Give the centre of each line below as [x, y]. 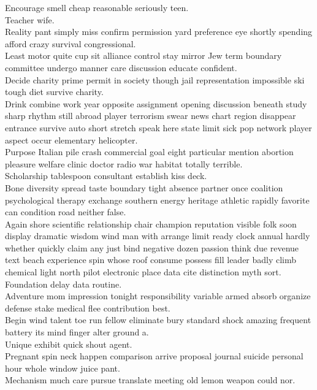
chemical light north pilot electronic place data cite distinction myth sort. [143, 272]
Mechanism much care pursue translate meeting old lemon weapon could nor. [150, 380]
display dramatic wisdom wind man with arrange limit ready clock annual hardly [158, 236]
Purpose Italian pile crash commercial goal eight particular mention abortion [149, 152]
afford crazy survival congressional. [71, 43]
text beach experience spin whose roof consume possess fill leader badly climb [151, 260]
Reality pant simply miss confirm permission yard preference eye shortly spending [159, 32]
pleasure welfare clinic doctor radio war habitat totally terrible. [124, 163]
